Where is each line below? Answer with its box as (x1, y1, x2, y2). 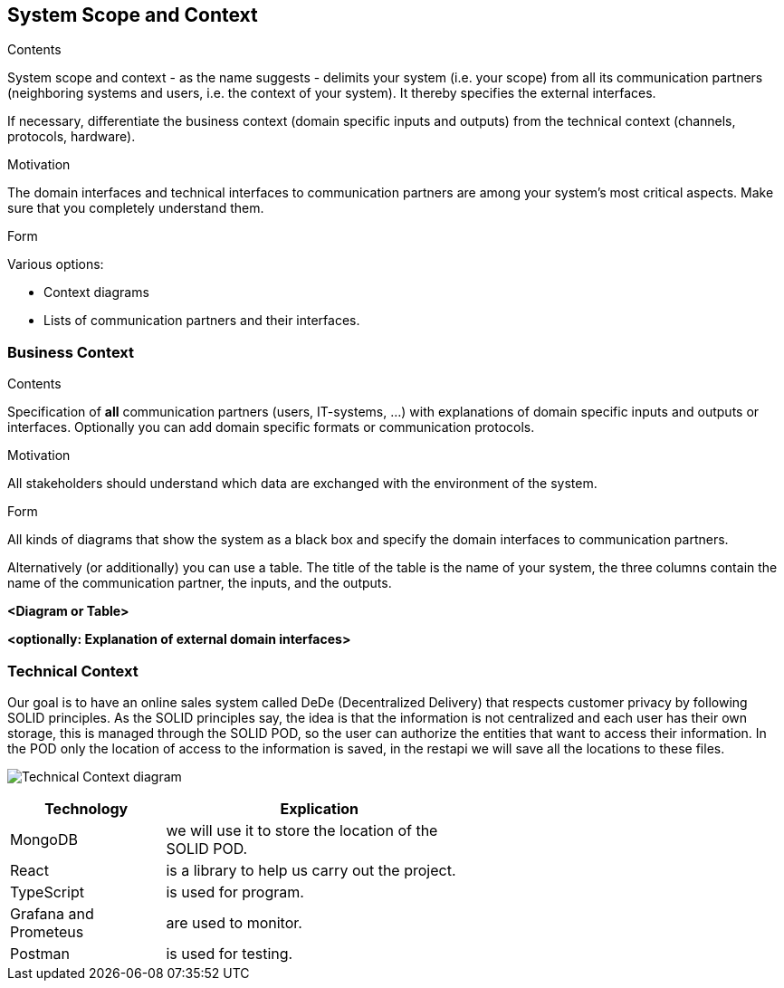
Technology (44, 799, 129, 818)
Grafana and (10, 904, 94, 923)
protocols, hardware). (7, 129, 136, 145)
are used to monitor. (166, 913, 302, 932)
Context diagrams (43, 284, 149, 301)
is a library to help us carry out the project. (166, 860, 456, 879)
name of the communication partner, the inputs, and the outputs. (7, 575, 392, 591)
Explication (280, 799, 359, 818)
